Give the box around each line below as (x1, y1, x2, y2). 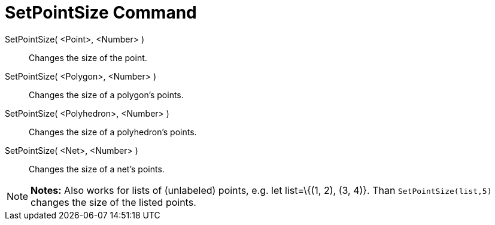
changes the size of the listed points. (31, 196, 196, 208)
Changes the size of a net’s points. (29, 163, 165, 174)
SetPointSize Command (5, 2, 197, 23)
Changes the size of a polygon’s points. (29, 89, 184, 100)
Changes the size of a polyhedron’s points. (29, 126, 197, 137)
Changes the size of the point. (29, 52, 147, 63)
